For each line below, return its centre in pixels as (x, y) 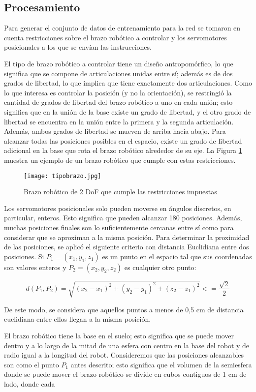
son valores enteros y (35, 267)
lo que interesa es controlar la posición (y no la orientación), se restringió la (118, 92)
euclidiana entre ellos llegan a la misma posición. (78, 319)
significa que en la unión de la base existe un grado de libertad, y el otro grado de (128, 111)
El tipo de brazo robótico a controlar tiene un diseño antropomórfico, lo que (119, 63)
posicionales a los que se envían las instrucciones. (78, 47)
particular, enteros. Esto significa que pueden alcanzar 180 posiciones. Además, (123, 218)
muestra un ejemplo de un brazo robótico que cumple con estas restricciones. (120, 160)
